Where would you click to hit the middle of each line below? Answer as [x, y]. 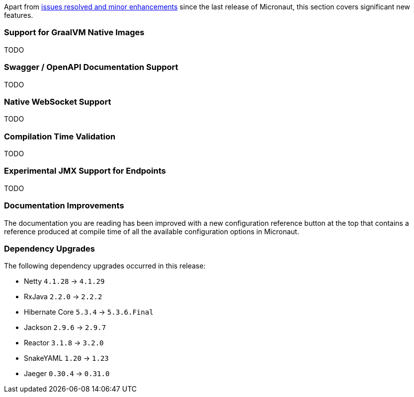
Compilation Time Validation [60, 136]
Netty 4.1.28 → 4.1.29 [64, 281]
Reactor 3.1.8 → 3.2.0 [64, 343]
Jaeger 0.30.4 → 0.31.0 [67, 374]
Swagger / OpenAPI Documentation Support [91, 67]
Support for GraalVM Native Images [74, 33]
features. [19, 15]
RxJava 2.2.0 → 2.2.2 [63, 297]
